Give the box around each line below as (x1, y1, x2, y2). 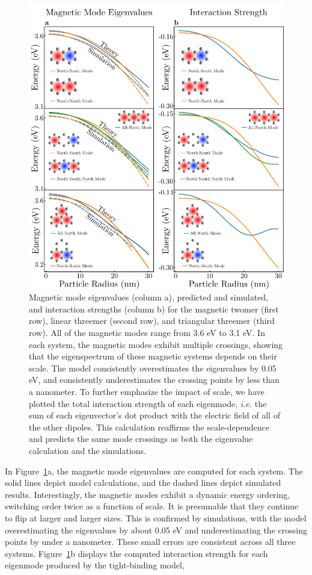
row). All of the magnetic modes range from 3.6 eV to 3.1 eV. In (29, 326, 265, 338)
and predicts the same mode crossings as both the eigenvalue (29, 432, 253, 445)
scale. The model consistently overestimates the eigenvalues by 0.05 (29, 361, 277, 374)
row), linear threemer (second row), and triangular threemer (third (29, 314, 275, 327)
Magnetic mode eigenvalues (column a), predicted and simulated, (29, 291, 269, 303)
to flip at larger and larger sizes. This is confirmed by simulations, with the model (5, 511, 307, 524)
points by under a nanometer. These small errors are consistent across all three (5, 535, 296, 548)
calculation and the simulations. (29, 444, 147, 456)
